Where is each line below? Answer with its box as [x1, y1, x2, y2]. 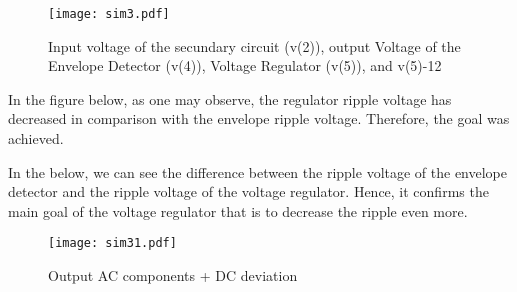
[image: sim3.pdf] [48, 7, 170, 21]
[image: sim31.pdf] [48, 236, 177, 251]
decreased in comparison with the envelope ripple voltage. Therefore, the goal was [8, 108, 510, 129]
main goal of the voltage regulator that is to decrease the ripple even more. [8, 200, 468, 221]
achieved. [8, 128, 64, 149]
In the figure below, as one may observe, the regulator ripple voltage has [8, 88, 452, 109]
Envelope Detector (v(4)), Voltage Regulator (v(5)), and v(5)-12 [48, 55, 442, 76]
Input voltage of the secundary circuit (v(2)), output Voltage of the [48, 35, 461, 56]
